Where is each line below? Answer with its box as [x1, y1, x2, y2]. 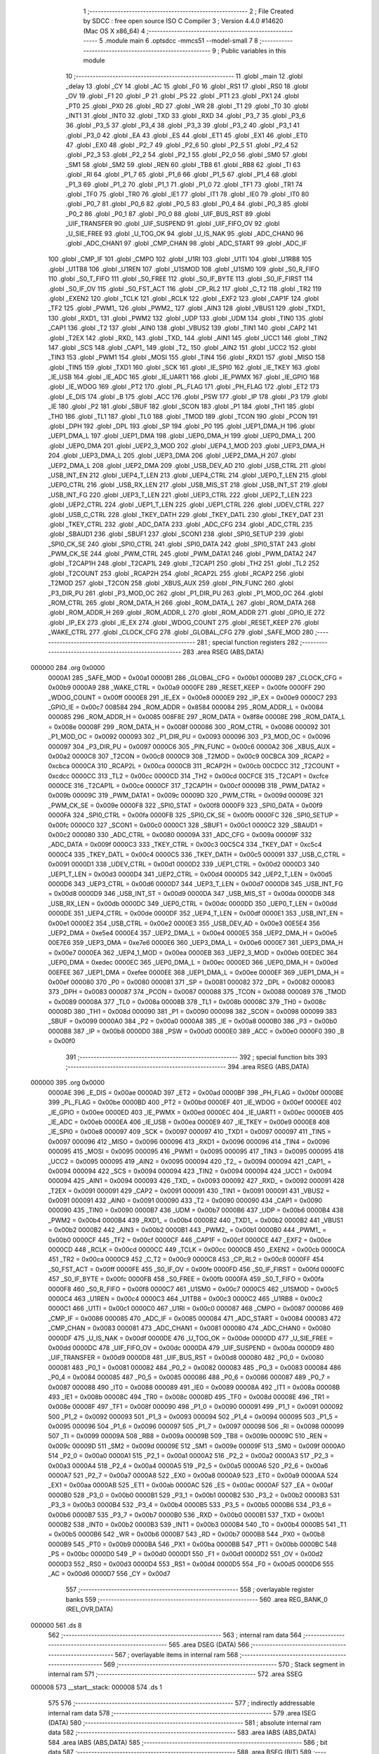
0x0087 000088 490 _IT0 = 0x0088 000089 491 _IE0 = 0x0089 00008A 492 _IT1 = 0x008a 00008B [48, 1383, 340, 1391]
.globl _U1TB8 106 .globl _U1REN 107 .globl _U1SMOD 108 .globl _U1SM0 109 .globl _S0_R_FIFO [48, 265, 319, 273]
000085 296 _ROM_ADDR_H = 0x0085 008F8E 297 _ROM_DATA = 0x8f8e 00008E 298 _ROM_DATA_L [48, 713, 345, 721]
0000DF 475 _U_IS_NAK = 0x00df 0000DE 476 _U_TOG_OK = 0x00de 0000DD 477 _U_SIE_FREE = [48, 1334, 333, 1342]
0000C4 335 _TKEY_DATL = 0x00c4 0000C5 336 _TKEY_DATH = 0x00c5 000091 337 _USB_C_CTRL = [48, 850, 346, 859]
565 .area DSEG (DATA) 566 [168, 1640, 249, 1649]
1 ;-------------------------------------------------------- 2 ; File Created [83, 7, 294, 15]
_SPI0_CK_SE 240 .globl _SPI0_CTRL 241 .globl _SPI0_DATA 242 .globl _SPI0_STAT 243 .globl [48, 540, 316, 548]
